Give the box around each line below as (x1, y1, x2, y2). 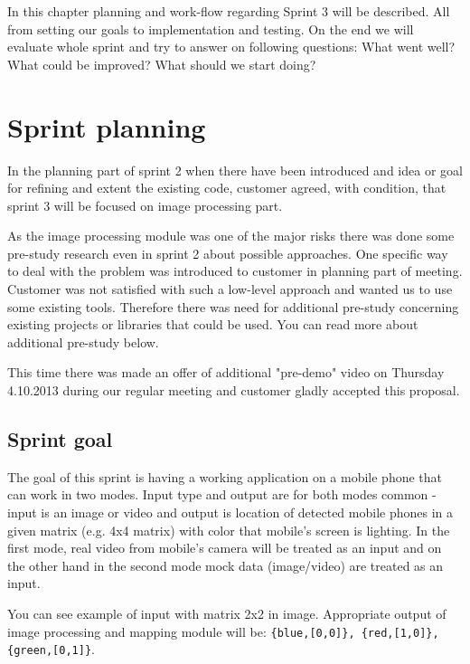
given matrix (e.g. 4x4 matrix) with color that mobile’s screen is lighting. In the (7, 520, 450, 539)
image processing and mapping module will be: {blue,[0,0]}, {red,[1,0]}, (7, 621, 439, 640)
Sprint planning (7, 108, 206, 145)
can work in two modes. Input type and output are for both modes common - (7, 485, 437, 504)
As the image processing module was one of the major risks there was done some (7, 226, 455, 245)
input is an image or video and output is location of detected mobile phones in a (7, 503, 454, 522)
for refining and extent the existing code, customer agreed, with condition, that (7, 178, 446, 197)
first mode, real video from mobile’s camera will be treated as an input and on (7, 538, 442, 557)
